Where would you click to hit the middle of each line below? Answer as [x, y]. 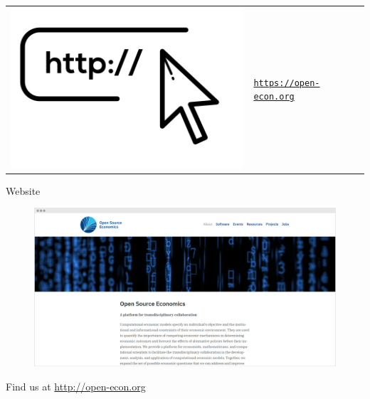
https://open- [287, 83]
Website [23, 190]
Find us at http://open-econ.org [76, 386]
